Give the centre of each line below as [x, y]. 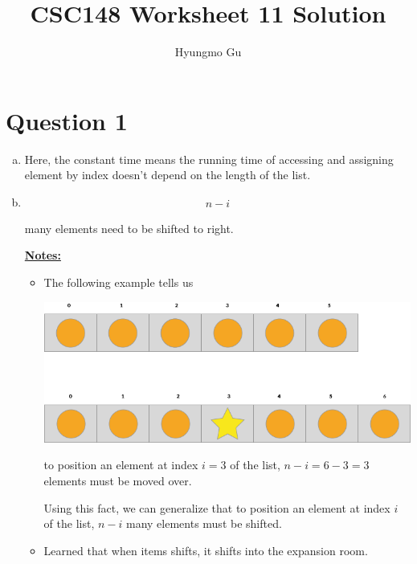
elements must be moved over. [118, 480]
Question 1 [67, 120]
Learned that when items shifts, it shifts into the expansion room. [206, 550]
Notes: [43, 255]
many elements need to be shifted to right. [129, 228]
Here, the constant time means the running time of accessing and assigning [209, 159]
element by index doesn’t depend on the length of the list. [168, 175]
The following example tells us [119, 282]
